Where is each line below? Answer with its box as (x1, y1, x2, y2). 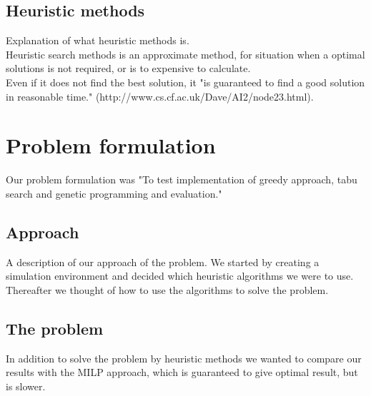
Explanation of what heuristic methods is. (6, 33, 189, 48)
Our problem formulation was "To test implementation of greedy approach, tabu (6, 172, 357, 187)
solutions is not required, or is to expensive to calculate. (6, 61, 251, 76)
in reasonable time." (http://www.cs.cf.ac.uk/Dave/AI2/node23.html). (6, 88, 314, 103)
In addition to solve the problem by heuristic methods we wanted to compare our (6, 350, 362, 365)
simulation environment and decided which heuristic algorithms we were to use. (6, 268, 354, 283)
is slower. (6, 378, 46, 393)
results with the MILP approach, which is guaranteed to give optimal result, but (6, 365, 358, 380)
